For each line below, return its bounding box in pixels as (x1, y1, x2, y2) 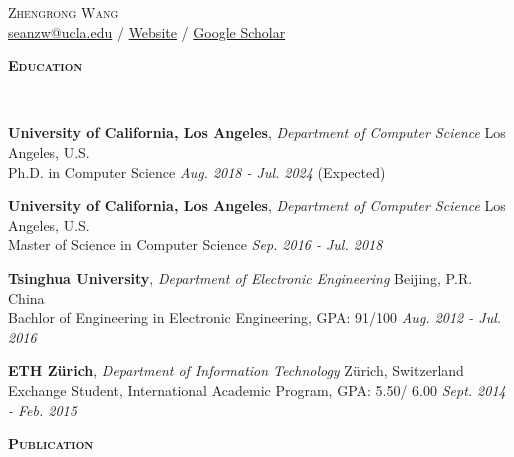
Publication (8, 433, 94, 454)
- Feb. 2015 (8, 399, 77, 420)
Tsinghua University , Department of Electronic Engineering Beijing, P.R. (8, 267, 473, 288)
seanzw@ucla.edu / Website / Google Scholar (8, 21, 286, 42)
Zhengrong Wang (8, 2, 119, 22)
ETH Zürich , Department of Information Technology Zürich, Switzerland (8, 360, 464, 381)
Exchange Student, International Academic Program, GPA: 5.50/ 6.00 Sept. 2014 (8, 379, 506, 400)
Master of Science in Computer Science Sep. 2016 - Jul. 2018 (8, 234, 383, 255)
